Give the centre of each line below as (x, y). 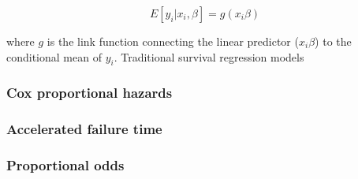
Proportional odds (65, 165)
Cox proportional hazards (89, 93)
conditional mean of (54, 56)
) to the (333, 41)
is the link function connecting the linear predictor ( (173, 41)
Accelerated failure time (84, 129)
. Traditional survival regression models (209, 56)
